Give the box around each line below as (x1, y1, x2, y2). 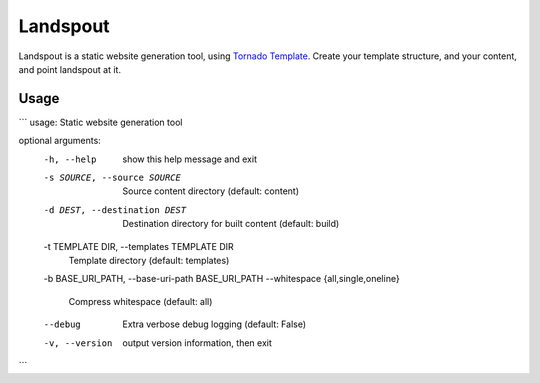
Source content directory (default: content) (122, 185, 300, 197)
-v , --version (43, 337, 113, 349)
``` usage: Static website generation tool (18, 116, 183, 128)
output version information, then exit (122, 336, 272, 349)
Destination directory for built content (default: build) (122, 218, 340, 230)
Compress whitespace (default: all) (68, 295, 213, 307)
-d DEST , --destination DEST (43, 204, 187, 215)
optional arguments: (18, 135, 102, 147)
